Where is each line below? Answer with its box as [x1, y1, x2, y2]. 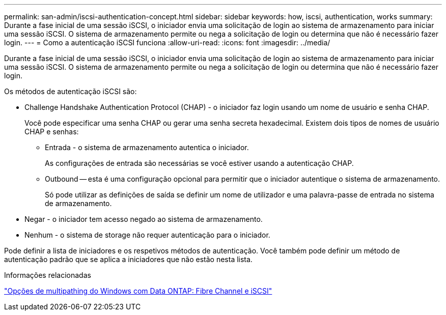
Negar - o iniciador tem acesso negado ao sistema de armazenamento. [24, 215, 263, 223]
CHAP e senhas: [24, 127, 79, 136]
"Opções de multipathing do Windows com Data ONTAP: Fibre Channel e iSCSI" [4, 287, 272, 295]
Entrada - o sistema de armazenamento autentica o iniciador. [45, 143, 249, 152]
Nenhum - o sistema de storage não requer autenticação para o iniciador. [24, 231, 270, 239]
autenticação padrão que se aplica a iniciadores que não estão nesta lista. [4, 255, 253, 264]
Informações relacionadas [4, 271, 91, 279]
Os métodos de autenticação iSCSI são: [4, 87, 137, 96]
